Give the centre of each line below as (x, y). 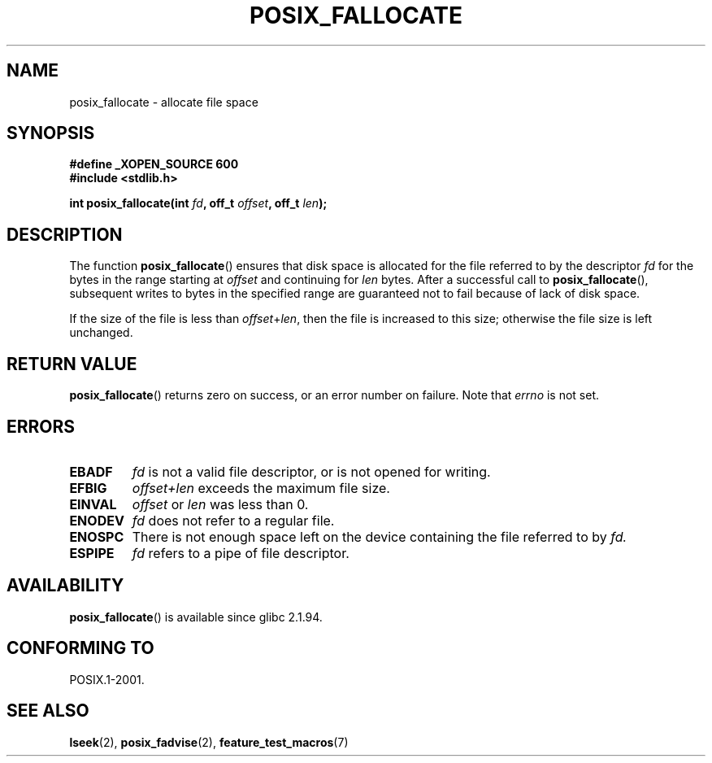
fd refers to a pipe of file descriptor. (241, 553)
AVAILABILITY (65, 586)
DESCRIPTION (65, 234)
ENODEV (97, 520)
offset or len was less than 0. (220, 504)
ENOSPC (97, 536)
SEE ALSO (48, 711)
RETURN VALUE (72, 364)
